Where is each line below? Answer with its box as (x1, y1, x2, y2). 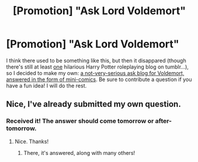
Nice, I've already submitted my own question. (6, 99, 181, 109)
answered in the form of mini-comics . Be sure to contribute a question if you (6, 76, 192, 83)
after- (155, 117, 172, 125)
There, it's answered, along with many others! (23, 149, 135, 156)
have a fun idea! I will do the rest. (6, 82, 87, 89)
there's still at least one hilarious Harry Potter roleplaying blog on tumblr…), (6, 63, 189, 70)
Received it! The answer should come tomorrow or (6, 117, 154, 125)
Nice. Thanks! (14, 138, 49, 145)
